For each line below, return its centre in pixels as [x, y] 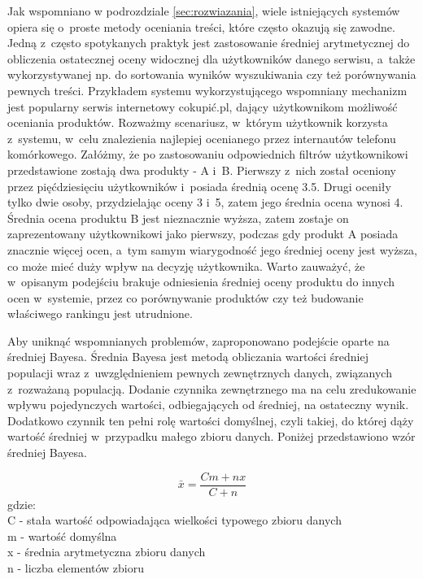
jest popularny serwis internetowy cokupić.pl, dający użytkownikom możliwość [203, 106]
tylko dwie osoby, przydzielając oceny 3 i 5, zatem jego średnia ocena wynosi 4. [205, 202]
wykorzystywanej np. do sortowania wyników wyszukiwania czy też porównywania [212, 74]
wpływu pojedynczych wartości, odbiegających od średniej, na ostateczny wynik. [208, 405]
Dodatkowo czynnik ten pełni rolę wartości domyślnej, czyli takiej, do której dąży [211, 420]
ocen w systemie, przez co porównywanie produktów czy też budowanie [185, 297]
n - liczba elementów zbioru [76, 568]
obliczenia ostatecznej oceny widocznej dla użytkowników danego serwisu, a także [211, 58]
